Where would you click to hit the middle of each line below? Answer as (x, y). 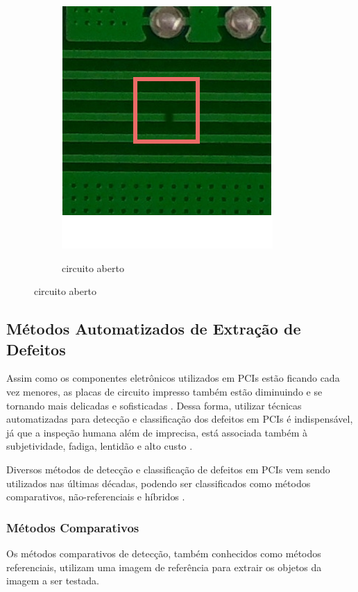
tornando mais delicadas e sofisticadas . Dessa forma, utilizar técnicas (154, 405)
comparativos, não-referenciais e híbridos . (96, 497)
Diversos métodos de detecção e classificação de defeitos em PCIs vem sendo (168, 469)
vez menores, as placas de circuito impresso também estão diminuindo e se (164, 391)
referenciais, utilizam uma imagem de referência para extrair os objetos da (164, 567)
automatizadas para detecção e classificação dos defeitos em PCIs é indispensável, (180, 419)
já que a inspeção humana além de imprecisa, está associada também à (157, 432)
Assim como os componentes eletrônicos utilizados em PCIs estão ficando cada (173, 378)
